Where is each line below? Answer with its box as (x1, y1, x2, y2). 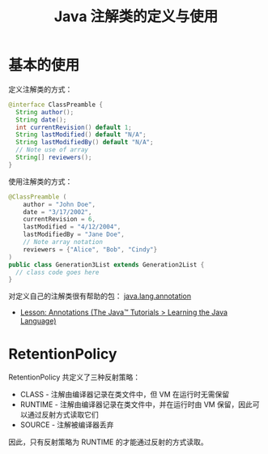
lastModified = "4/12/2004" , (23, 223, 121, 231)
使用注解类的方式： (8, 176, 73, 186)
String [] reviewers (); (15, 153, 92, 162)
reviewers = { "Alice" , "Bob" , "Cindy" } (23, 245, 158, 254)
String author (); (15, 108, 74, 116)
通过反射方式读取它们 (27, 410, 99, 420)
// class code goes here (15, 268, 100, 276)
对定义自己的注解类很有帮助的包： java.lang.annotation (8, 291, 192, 301)
